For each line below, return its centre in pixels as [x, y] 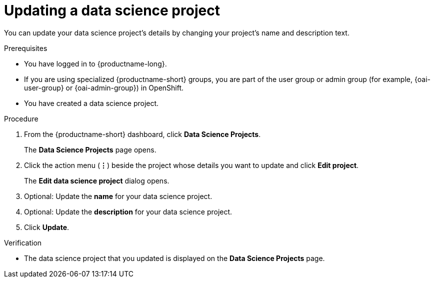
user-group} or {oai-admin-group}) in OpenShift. [104, 87]
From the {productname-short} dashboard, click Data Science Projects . [142, 134]
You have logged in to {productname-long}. [95, 63]
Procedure [21, 118]
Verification [23, 242]
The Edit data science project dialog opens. [97, 180]
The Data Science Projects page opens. [90, 149]
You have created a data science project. [91, 103]
